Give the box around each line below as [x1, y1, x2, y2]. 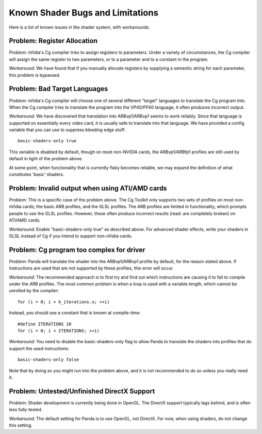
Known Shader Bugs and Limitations [9, 7, 159, 18]
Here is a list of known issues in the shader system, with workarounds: [9, 24, 150, 30]
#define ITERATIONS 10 [17, 321, 72, 327]
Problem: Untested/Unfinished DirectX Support [9, 387, 155, 395]
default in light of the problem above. [9, 156, 83, 162]
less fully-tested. [9, 407, 43, 413]
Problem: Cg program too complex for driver [9, 246, 146, 254]
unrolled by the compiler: [9, 288, 59, 294]
